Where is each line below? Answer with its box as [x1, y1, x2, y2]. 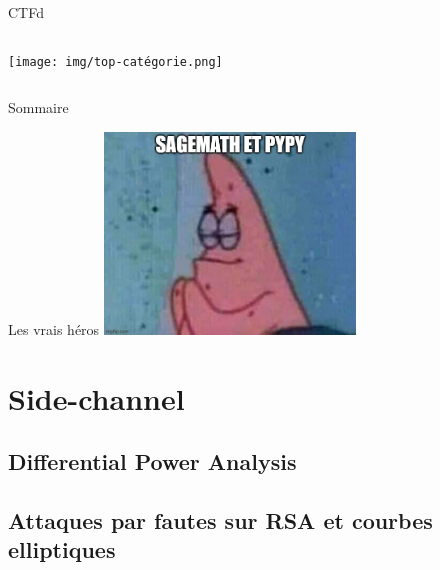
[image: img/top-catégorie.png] [8, 54, 223, 69]
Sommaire [8, 97, 69, 118]
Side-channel [8, 377, 185, 418]
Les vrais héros [8, 318, 100, 339]
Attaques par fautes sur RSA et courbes [8, 504, 433, 535]
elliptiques [8, 534, 116, 565]
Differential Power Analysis [8, 446, 297, 477]
